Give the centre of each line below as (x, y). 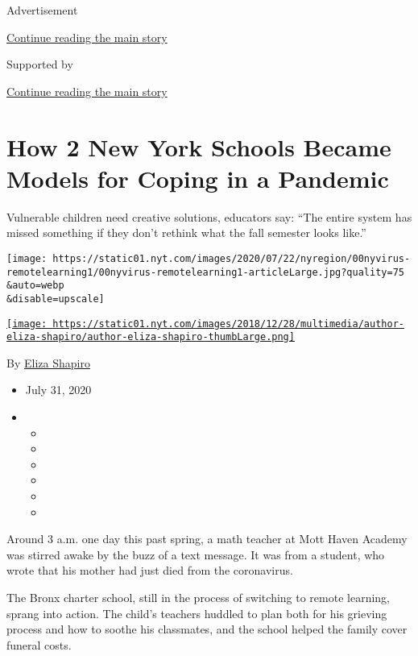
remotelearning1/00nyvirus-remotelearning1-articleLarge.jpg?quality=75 (205, 272)
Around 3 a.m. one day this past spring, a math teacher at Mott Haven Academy (207, 539)
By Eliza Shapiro (48, 362)
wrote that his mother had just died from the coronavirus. (150, 570)
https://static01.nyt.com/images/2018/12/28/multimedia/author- (228, 324)
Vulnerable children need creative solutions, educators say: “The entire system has (209, 216)
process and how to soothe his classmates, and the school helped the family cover (207, 629)
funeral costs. (39, 644)
